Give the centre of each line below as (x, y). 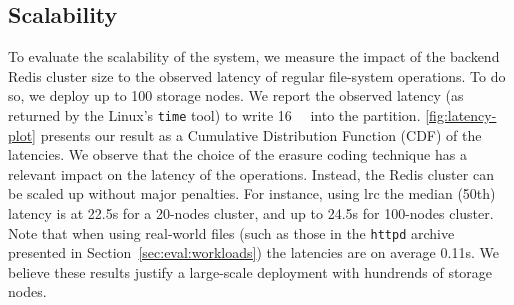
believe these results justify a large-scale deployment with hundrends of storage (250, 271)
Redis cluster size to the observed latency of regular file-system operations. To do (257, 75)
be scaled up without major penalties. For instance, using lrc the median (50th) (252, 193)
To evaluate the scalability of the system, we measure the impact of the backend (254, 56)
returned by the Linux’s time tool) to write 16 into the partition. (214, 114)
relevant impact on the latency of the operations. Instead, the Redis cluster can (251, 173)
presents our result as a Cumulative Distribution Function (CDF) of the (261, 134)
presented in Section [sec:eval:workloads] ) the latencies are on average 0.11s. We (253, 252)
